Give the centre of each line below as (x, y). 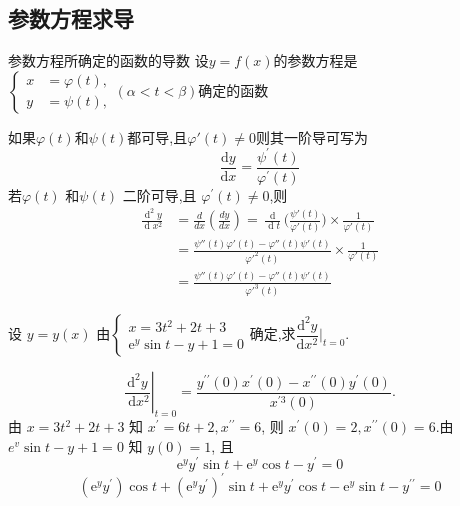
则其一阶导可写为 (311, 136)
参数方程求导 (71, 18)
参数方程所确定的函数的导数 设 (108, 60)
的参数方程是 (315, 60)
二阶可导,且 (159, 194)
